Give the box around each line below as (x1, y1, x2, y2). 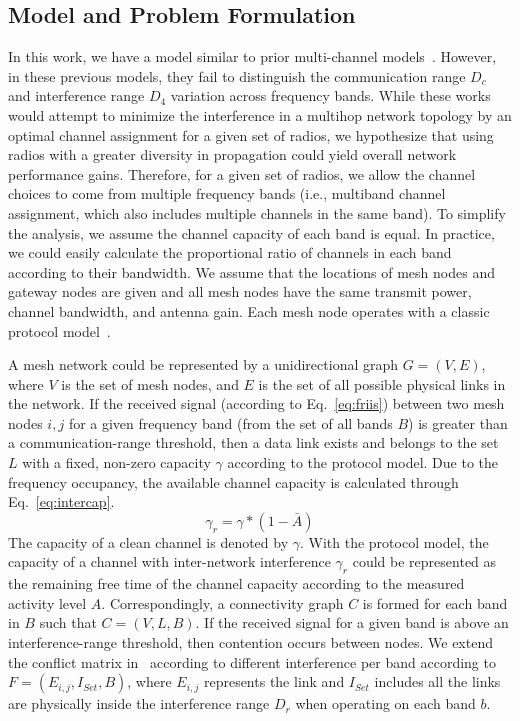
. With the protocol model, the (299, 531, 489, 552)
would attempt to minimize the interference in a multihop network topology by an (8, 104, 512, 125)
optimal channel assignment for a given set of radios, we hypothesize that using (8, 124, 494, 145)
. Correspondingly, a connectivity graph (101, 592, 344, 613)
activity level (8, 592, 87, 613)
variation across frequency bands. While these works (170, 85, 491, 106)
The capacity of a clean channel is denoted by (8, 531, 289, 552)
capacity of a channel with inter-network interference (8, 551, 331, 572)
